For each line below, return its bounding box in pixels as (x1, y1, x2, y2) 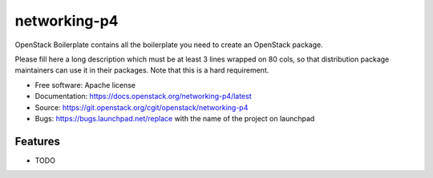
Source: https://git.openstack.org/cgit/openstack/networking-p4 (34, 102, 249, 112)
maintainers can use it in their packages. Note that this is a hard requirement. (14, 65, 269, 75)
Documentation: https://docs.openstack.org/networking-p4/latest (34, 92, 252, 101)
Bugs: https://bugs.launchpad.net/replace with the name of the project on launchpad (34, 113, 315, 123)
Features (14, 134, 60, 148)
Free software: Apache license (34, 80, 136, 89)
